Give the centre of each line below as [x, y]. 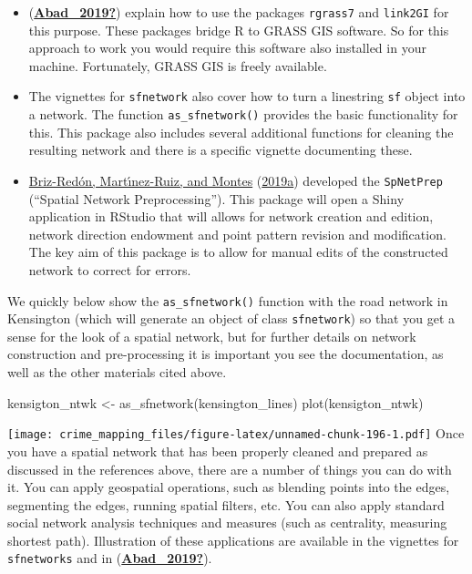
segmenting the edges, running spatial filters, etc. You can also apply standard [226, 504]
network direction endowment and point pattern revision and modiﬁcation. [237, 234]
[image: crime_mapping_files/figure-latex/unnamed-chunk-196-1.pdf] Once [236, 433]
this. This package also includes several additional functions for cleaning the [241, 132]
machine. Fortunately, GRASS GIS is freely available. [178, 65]
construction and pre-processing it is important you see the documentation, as [226, 354]
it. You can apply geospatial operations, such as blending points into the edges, [229, 487]
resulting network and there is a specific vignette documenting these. [221, 150]
